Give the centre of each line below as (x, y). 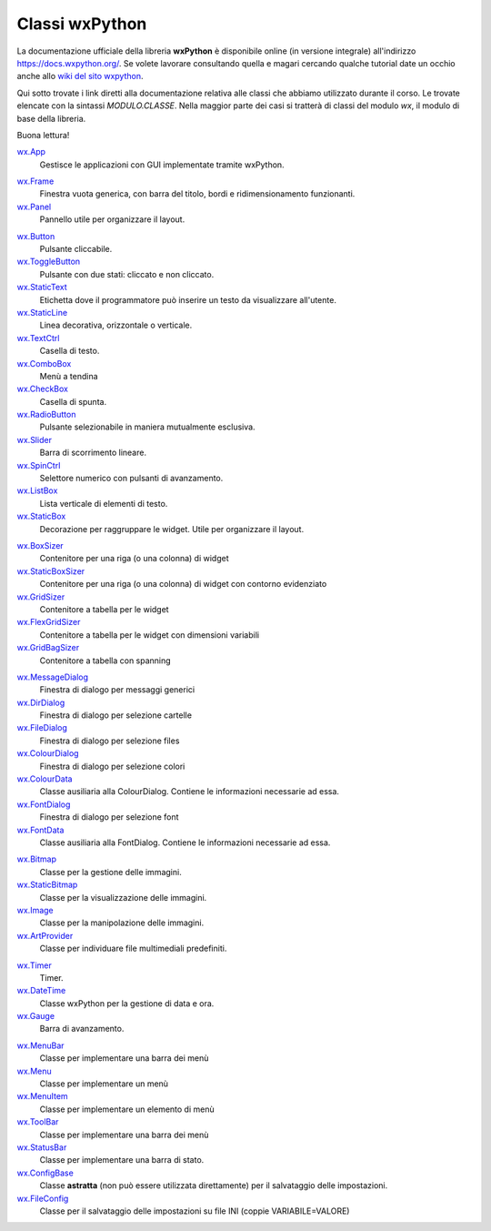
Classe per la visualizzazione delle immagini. (123, 897)
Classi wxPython (82, 24)
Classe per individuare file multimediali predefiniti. (133, 948)
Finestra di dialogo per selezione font (109, 817)
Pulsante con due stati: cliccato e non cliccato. (127, 274)
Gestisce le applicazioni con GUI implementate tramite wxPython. (162, 165)
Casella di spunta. (73, 401)
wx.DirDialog (41, 702)
